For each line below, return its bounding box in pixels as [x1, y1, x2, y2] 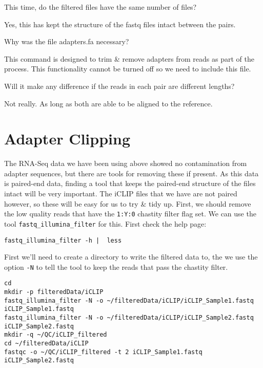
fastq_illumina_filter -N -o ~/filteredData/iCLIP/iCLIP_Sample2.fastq [4, 314, 254, 322]
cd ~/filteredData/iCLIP [4, 340, 89, 347]
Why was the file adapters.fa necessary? [4, 36, 129, 47]
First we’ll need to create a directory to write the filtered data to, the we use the [4, 251, 258, 262]
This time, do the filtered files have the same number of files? [4, 2, 197, 12]
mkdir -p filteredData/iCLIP [4, 288, 104, 296]
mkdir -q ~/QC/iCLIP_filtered [4, 331, 107, 339]
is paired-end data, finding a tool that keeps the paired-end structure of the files [4, 178, 256, 189]
